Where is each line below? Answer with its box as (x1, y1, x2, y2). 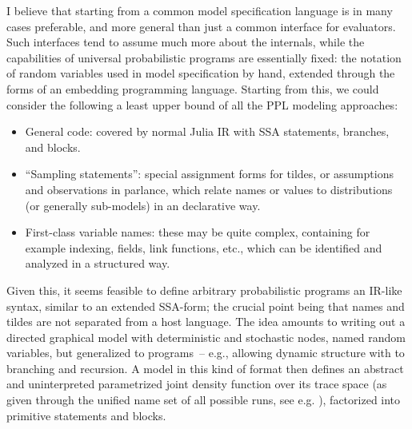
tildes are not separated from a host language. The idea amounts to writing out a (6, 313, 406, 330)
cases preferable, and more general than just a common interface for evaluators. (6, 18, 396, 34)
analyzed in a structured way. (25, 255, 170, 272)
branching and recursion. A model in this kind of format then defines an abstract (6, 359, 404, 376)
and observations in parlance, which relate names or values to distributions (25, 181, 393, 197)
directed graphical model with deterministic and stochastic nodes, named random (6, 328, 406, 345)
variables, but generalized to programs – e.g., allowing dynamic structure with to (6, 344, 405, 361)
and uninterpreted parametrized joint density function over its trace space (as (6, 375, 387, 392)
